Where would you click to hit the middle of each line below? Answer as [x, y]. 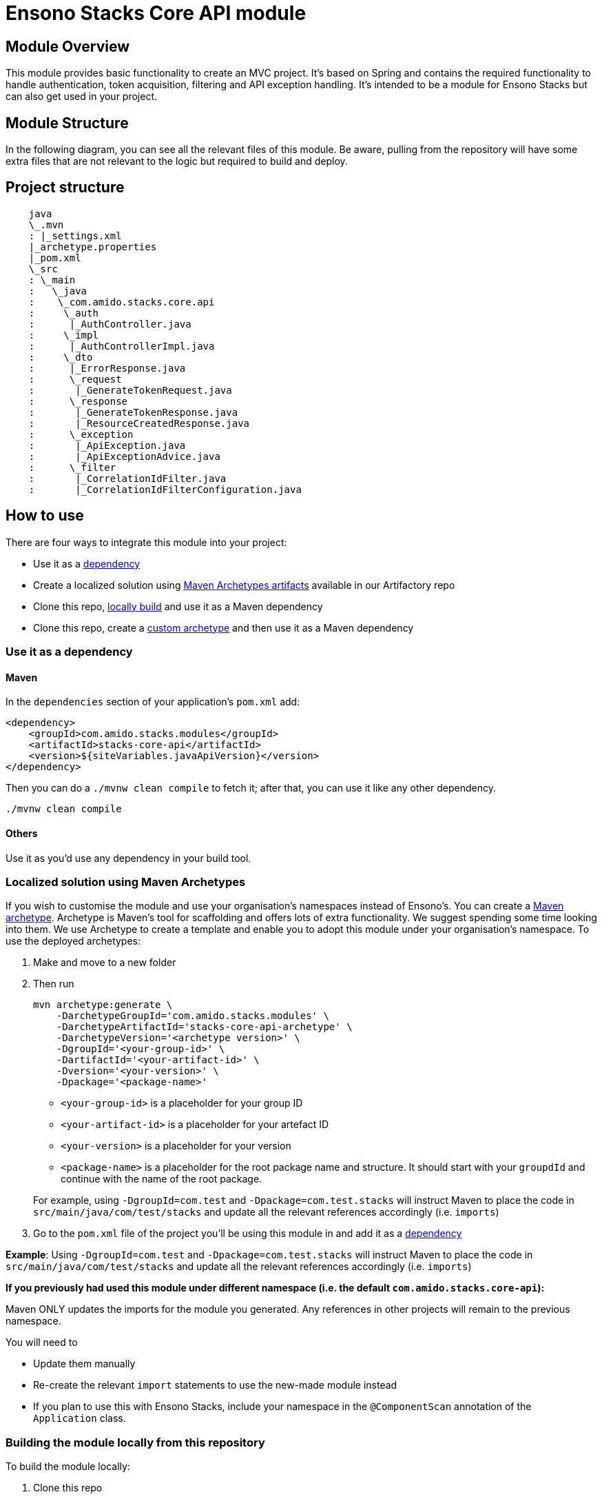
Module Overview [68, 46]
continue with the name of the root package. [162, 1179]
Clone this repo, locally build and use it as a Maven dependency [178, 606]
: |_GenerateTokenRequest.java [130, 390]
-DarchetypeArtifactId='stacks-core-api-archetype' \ [204, 1027]
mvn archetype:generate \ [103, 1005]
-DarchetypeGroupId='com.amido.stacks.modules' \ [193, 1016]
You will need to [42, 1342]
